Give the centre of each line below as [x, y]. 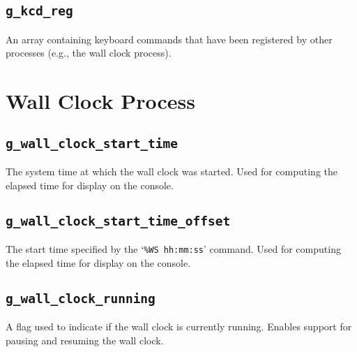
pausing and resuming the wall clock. [85, 340]
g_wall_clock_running [81, 298]
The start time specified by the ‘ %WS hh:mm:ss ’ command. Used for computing [173, 249]
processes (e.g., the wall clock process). [89, 53]
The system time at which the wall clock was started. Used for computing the [172, 171]
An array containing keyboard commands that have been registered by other [169, 39]
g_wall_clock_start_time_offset [118, 221]
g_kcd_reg [39, 11]
